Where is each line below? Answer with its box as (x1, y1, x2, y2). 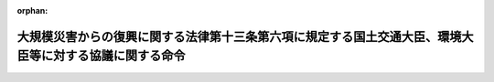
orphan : (16, 5, 48, 15)
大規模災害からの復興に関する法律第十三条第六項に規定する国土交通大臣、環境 (16, 28, 462, 45)
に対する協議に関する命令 (40, 48, 186, 64)
